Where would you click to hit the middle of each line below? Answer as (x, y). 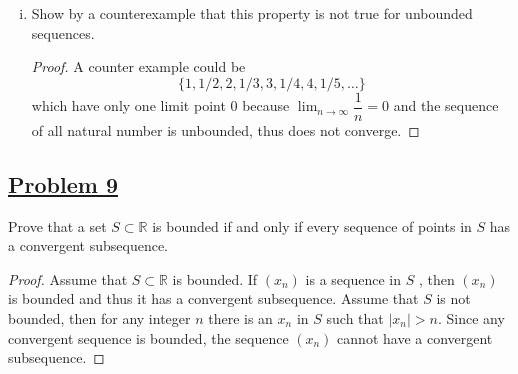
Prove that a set (57, 225)
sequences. (63, 32)
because (266, 105)
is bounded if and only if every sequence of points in (312, 225)
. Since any (471, 318)
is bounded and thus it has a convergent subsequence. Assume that (213, 298)
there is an (240, 318)
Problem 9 (63, 183)
